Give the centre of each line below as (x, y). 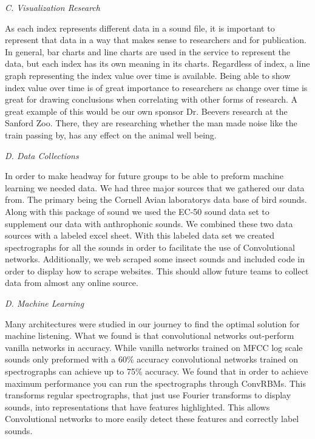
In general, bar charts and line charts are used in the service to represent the (148, 51)
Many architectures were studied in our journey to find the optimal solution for (152, 323)
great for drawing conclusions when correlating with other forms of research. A (151, 99)
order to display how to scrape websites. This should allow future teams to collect (157, 271)
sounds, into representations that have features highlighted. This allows (137, 407)
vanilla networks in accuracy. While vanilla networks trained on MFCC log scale (154, 347)
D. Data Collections (42, 155)
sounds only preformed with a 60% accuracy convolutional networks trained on (152, 359)
